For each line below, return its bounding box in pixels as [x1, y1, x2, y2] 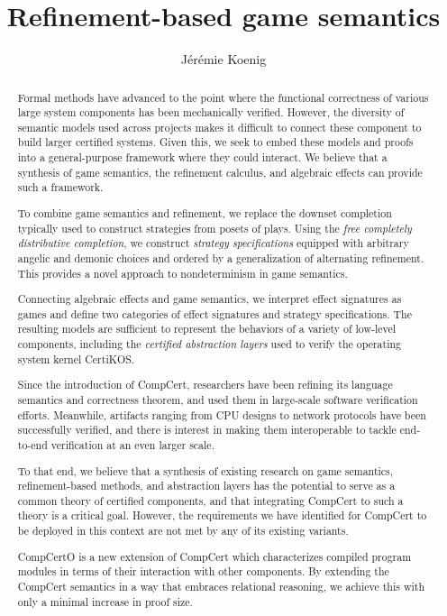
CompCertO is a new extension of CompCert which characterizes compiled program [17, 548, 412, 564]
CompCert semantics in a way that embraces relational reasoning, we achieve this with [17, 579, 425, 593]
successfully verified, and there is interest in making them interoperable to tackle [17, 422, 397, 437]
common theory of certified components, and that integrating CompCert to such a [17, 492, 404, 508]
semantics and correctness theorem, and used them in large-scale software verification [17, 392, 418, 407]
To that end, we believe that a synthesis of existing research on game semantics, [17, 463, 394, 478]
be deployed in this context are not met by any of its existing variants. [17, 523, 349, 538]
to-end [17, 437, 48, 452]
